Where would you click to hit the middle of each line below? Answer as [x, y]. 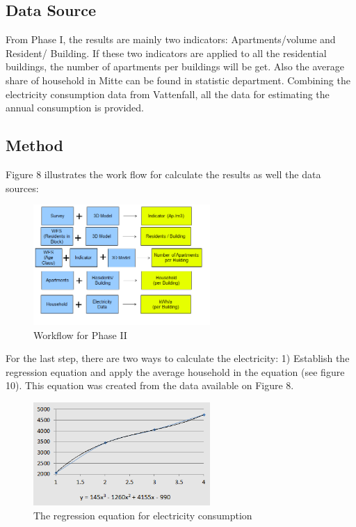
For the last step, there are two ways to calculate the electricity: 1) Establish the [178, 358]
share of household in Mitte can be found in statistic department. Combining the [178, 80]
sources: [22, 188]
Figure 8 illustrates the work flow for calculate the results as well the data [163, 174]
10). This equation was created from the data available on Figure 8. [150, 385]
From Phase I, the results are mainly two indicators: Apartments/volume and [171, 39]
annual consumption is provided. [75, 108]
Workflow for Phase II [80, 335]
